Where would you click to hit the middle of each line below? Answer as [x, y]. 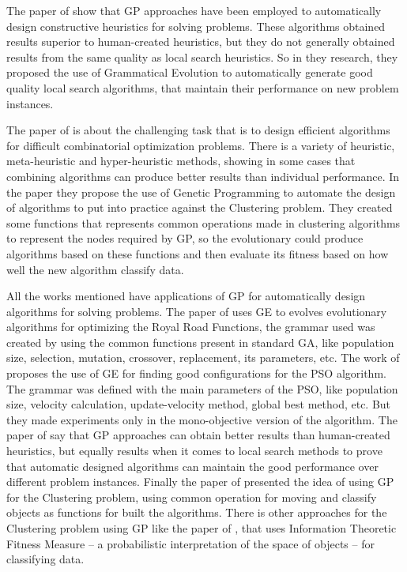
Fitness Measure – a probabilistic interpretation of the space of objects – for [190, 543]
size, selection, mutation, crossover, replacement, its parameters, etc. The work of [203, 357]
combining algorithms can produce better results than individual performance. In [203, 176]
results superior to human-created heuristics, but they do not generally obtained [201, 41]
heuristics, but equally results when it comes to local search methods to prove [194, 451]
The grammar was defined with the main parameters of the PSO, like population [202, 388]
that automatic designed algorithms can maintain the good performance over [192, 466]
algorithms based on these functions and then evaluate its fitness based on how [198, 253]
